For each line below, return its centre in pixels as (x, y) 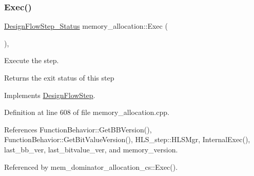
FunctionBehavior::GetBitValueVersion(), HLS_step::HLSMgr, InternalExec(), (127, 139)
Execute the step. (32, 60)
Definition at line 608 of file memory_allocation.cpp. (87, 112)
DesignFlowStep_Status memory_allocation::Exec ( (86, 26)
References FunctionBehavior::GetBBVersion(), (78, 129)
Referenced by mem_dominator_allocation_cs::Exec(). (91, 167)
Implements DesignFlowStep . (50, 95)
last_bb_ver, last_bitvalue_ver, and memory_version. (91, 149)
